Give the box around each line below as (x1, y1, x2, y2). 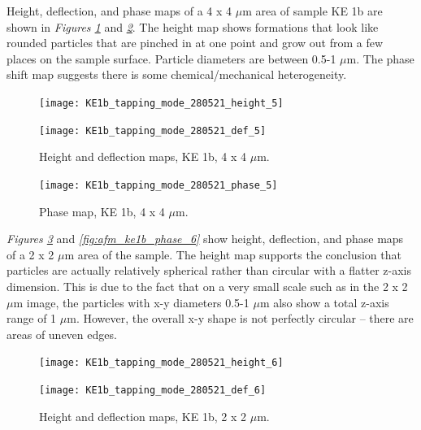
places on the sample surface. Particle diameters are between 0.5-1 (7, 50, 336, 67)
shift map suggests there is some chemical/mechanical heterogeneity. (7, 66, 347, 83)
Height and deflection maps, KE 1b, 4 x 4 (39, 148, 246, 165)
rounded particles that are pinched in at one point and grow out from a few (7, 34, 384, 51)
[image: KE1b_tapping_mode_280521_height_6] (39, 357, 284, 369)
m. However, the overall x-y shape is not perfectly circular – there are (67, 310, 414, 327)
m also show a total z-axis (259, 293, 389, 311)
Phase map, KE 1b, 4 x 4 (39, 202, 165, 219)
